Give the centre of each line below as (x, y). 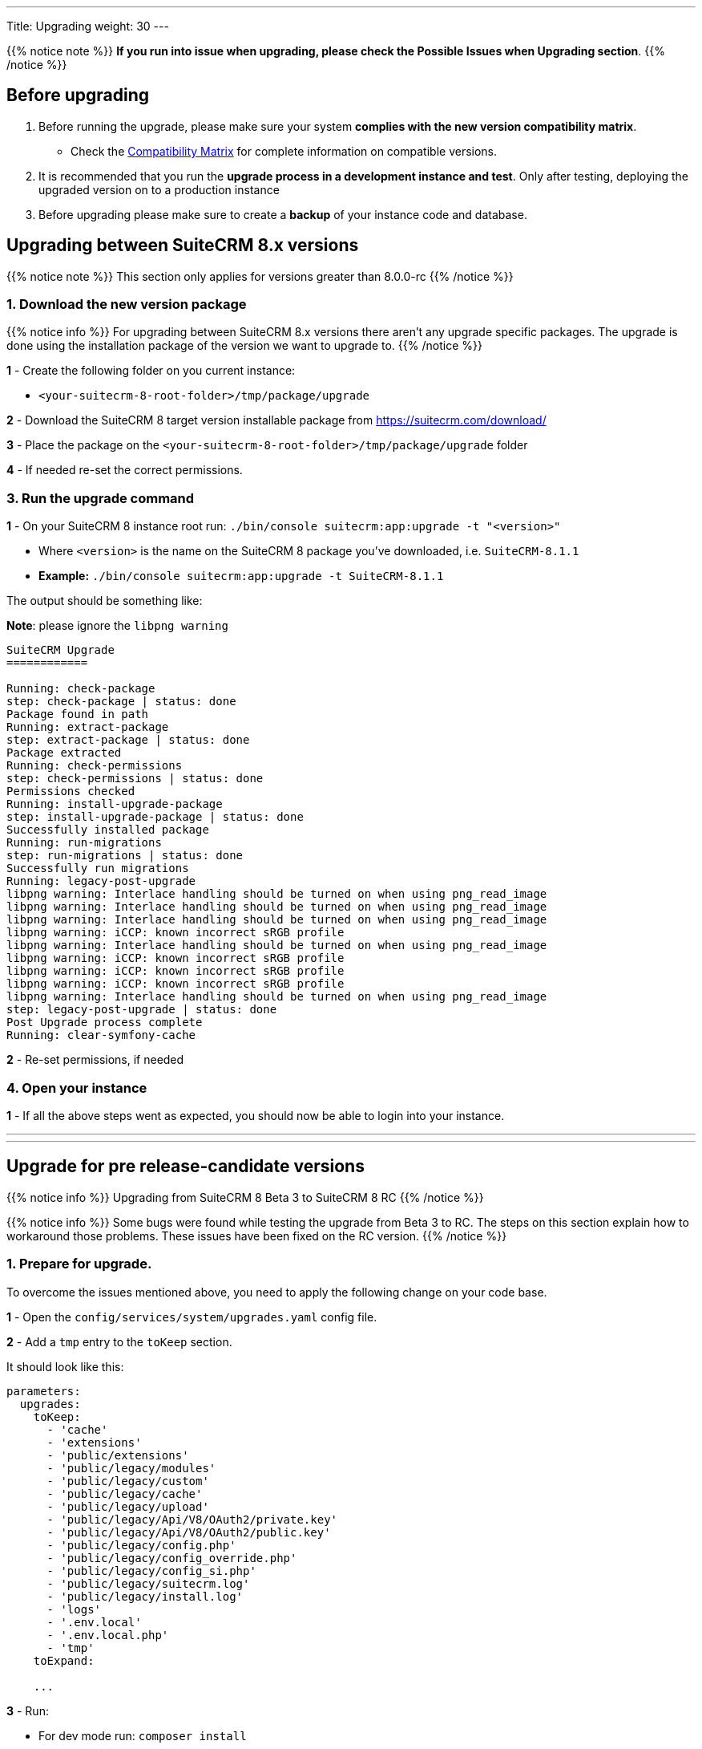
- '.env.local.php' (108, 1635)
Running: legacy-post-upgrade (101, 881)
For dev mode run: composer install (143, 1735)
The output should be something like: (105, 601)
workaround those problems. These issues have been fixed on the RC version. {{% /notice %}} (257, 1236)
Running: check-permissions (95, 766)
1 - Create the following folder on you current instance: (151, 371)
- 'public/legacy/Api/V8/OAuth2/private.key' (192, 1519)
